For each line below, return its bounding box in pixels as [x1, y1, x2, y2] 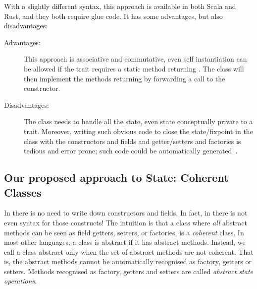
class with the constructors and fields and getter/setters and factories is [24, 136, 241, 146]
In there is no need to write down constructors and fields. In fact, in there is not [4, 208, 248, 218]
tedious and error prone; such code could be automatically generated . [24, 145, 238, 156]
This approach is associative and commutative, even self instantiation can [24, 54, 247, 64]
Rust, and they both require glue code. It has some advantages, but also [4, 10, 223, 21]
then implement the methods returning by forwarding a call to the [24, 73, 225, 83]
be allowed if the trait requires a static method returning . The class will [24, 63, 244, 73]
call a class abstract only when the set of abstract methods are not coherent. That [4, 246, 254, 257]
